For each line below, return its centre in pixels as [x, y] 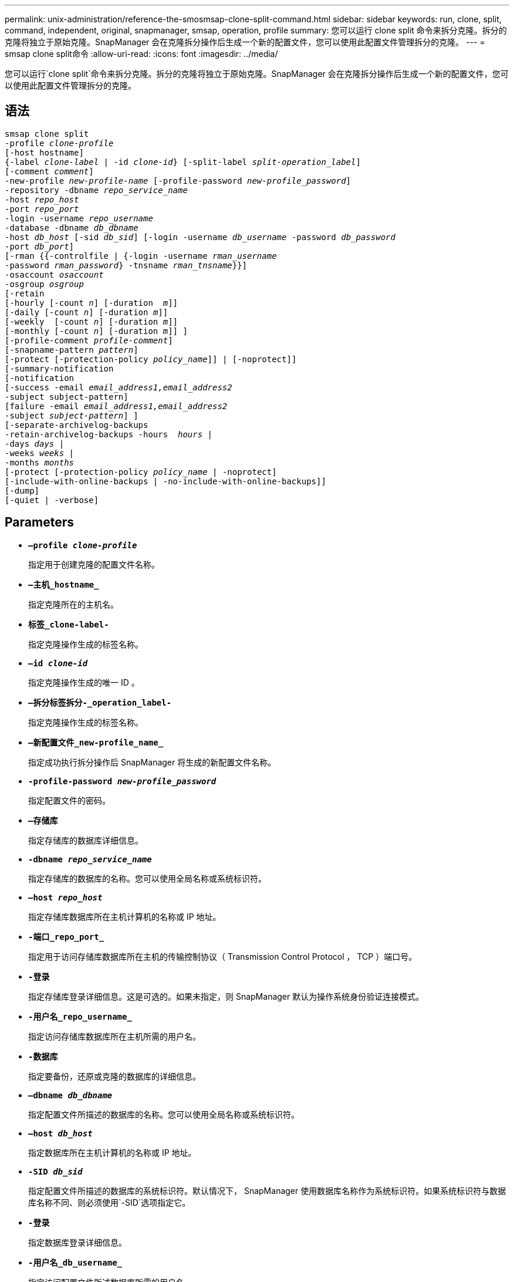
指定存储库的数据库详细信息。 [86, 840]
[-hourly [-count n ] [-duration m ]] [92, 303]
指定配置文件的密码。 [69, 800]
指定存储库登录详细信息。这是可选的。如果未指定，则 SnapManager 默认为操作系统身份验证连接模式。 [226, 996]
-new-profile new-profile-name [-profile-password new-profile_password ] [178, 181]
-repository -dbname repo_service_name [96, 190]
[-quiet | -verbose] [52, 500]
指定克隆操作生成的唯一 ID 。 [84, 682]
